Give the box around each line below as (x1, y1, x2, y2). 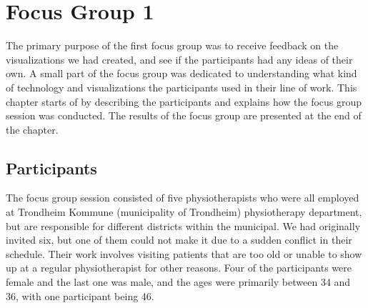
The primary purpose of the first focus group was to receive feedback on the (6, 38, 339, 53)
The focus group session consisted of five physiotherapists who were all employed (6, 190, 359, 205)
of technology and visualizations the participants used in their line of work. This (6, 79, 357, 94)
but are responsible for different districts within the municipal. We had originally (6, 218, 361, 233)
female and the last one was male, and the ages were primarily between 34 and (6, 274, 351, 289)
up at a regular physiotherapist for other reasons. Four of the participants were (6, 260, 352, 275)
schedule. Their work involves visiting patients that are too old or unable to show (6, 246, 362, 261)
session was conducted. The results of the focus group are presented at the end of (6, 108, 362, 123)
